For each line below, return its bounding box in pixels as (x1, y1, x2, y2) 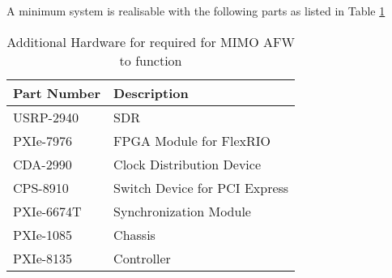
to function (119, 50, 182, 70)
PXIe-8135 (13, 248, 73, 267)
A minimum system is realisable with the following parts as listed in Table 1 (6, 2, 386, 19)
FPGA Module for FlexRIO (113, 130, 271, 150)
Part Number (13, 83, 101, 102)
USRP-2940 (13, 107, 79, 126)
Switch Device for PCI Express (113, 177, 289, 197)
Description (113, 83, 189, 102)
